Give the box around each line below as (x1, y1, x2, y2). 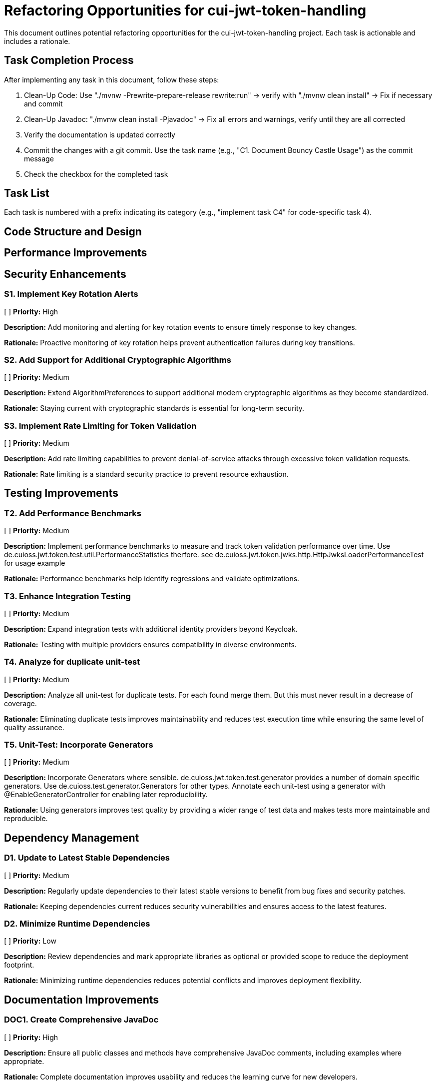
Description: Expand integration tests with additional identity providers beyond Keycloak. (4, 624, 298, 633)
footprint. (4, 961, 34, 970)
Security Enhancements (4, 267, 126, 280)
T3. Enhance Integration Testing (4, 591, 131, 601)
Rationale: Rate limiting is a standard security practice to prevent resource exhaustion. (4, 470, 289, 478)
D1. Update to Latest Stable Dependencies (4, 853, 170, 863)
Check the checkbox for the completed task (24, 169, 168, 178)
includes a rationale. (4, 36, 70, 45)
